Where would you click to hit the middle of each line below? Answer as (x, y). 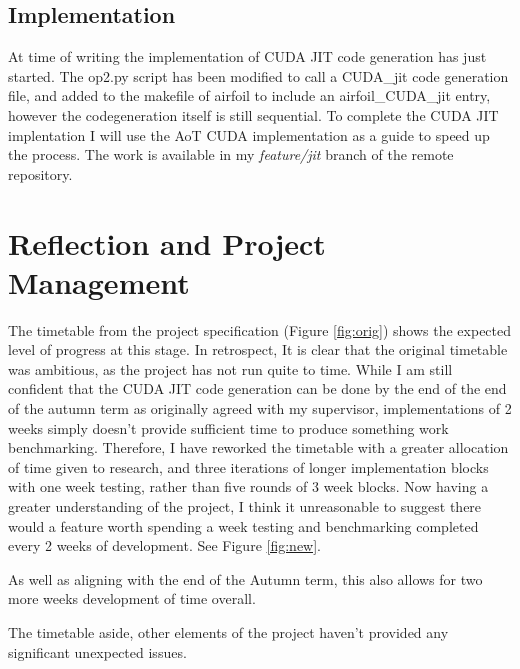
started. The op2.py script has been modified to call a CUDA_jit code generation (258, 75)
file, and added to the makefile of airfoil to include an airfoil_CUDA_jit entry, (249, 95)
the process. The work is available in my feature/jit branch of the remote (231, 154)
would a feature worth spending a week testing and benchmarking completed (243, 525)
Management (99, 281)
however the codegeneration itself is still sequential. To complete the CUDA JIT (253, 114)
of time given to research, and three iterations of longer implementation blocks (248, 466)
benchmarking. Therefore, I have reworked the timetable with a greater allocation (258, 447)
